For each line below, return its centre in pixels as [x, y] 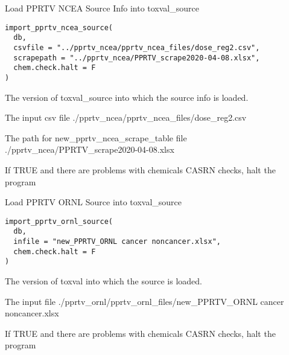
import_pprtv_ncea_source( [59, 27]
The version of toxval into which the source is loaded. [103, 280]
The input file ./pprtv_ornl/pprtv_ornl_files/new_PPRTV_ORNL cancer [144, 301]
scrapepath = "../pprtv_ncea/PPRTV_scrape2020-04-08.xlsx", [137, 58]
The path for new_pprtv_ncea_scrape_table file [96, 137]
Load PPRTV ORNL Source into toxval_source [93, 202]
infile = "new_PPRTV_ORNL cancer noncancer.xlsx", [117, 241]
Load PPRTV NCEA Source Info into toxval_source [102, 8]
